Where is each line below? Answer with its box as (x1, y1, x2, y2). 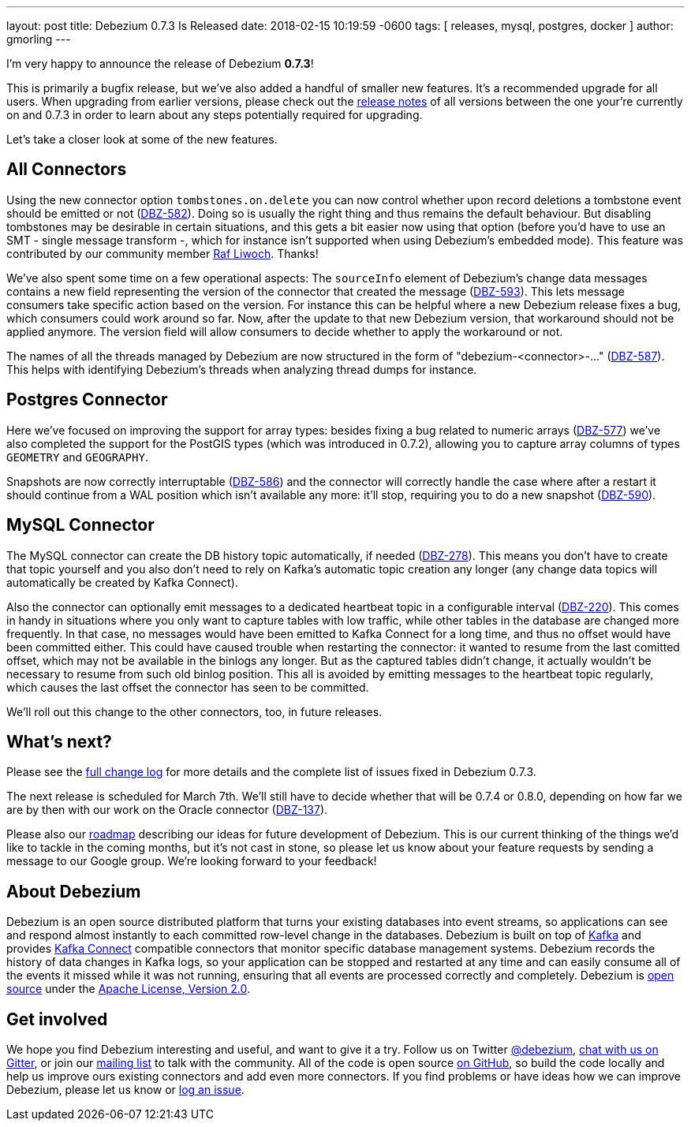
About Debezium (6, 881, 141, 901)
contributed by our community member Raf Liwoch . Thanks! (6, 246, 319, 260)
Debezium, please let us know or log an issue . (6, 1083, 245, 1097)
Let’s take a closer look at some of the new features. (6, 132, 278, 146)
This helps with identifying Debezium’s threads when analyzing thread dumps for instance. (6, 362, 477, 376)
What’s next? (6, 731, 112, 752)
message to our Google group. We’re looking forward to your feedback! (6, 854, 377, 868)
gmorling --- (6, 32, 71, 46)
